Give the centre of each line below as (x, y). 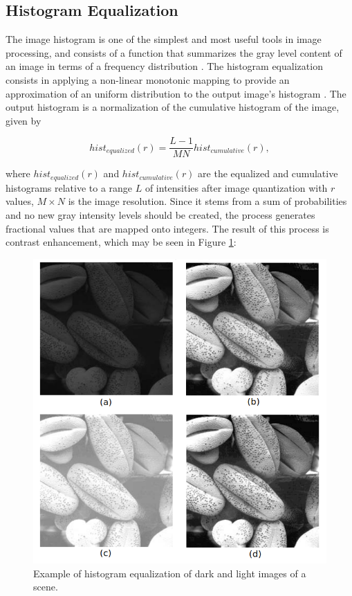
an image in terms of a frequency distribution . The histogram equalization (164, 66)
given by (24, 120)
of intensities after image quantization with (236, 187)
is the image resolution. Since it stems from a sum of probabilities (207, 201)
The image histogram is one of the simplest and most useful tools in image (164, 39)
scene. (46, 587)
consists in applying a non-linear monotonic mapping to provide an (148, 79)
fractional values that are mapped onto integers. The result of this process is (167, 228)
